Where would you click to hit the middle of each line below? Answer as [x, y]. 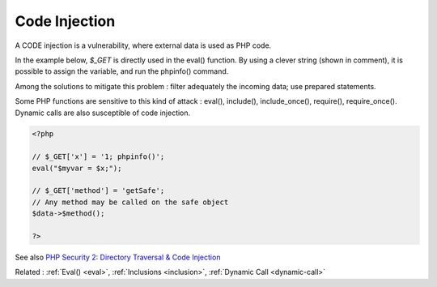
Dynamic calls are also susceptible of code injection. [103, 113]
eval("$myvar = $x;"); [77, 168]
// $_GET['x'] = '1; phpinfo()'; [98, 157]
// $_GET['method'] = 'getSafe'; [98, 191]
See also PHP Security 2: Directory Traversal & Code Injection [118, 257]
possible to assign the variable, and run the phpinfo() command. [122, 71]
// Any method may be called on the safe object [130, 202]
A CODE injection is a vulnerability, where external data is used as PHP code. [143, 45]
